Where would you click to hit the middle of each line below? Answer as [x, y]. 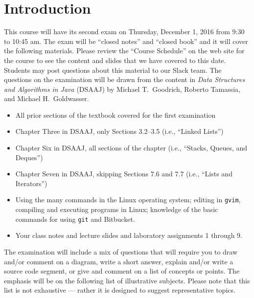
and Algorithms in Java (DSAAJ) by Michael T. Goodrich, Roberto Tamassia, [122, 89]
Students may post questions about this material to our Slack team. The [113, 70]
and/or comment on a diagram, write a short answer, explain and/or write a [119, 261]
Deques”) [29, 157]
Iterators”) [31, 183]
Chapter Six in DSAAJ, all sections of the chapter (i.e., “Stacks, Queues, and [131, 148]
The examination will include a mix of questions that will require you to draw [121, 251]
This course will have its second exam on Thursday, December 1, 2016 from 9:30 [124, 32]
